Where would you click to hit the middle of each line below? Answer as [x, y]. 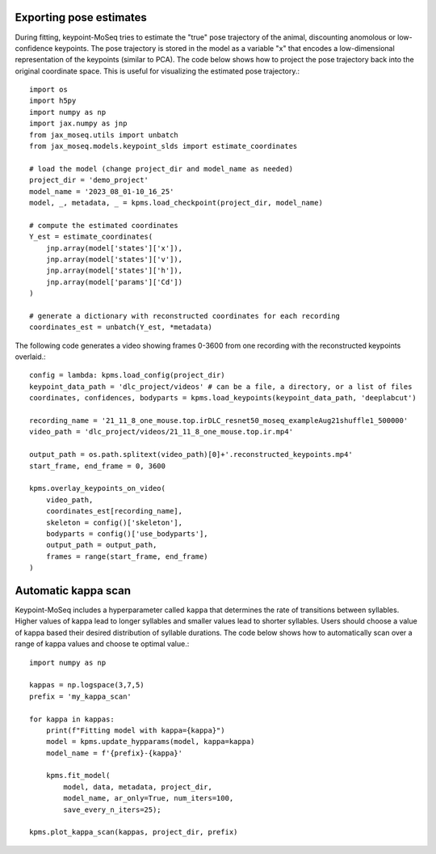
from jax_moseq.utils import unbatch [104, 135]
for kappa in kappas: [72, 719]
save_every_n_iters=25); [112, 810]
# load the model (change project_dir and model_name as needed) [161, 169]
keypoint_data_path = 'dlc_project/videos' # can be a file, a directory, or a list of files [221, 387]
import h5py [53, 101]
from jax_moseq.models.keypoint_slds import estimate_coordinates [163, 146]
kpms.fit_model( [78, 776]
